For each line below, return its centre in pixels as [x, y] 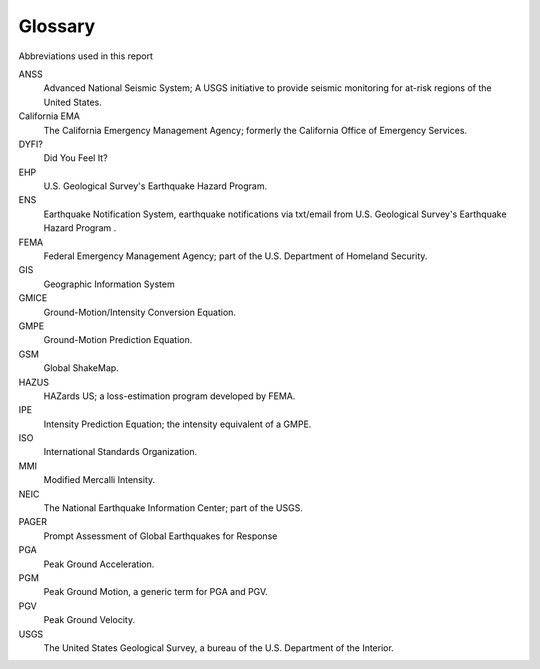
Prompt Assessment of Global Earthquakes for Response [160, 536]
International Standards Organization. [120, 452]
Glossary [57, 26]
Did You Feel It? [76, 158]
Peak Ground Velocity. [89, 620]
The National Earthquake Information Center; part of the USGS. [173, 508]
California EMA [49, 116]
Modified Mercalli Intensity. [99, 480]
